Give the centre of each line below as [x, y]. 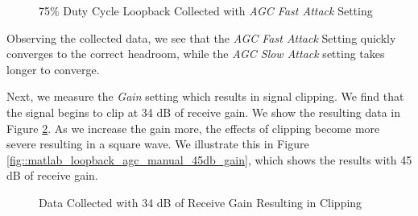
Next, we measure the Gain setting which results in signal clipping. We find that [205, 96]
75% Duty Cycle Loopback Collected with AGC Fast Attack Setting [206, 10]
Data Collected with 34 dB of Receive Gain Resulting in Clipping [201, 202]
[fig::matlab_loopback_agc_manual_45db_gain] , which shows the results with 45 [209, 159]
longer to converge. [53, 69]
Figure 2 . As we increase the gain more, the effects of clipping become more [193, 128]
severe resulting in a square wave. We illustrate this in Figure [158, 144]
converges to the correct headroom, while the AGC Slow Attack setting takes [196, 54]
